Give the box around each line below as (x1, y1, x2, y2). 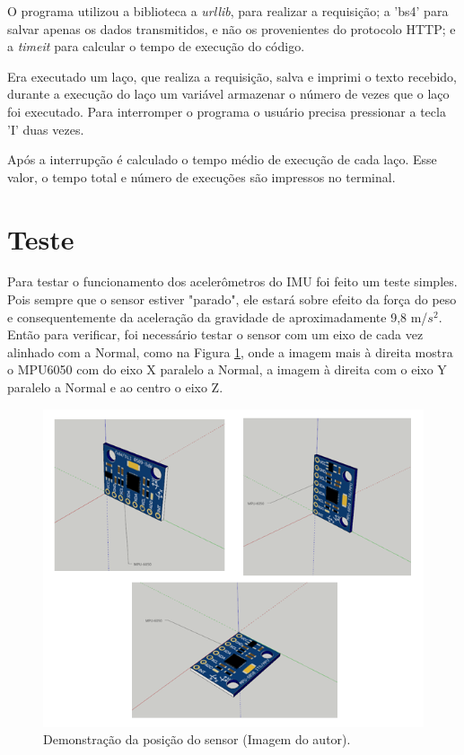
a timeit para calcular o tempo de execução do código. (7, 37, 305, 56)
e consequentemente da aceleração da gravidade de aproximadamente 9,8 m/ (7, 307, 428, 326)
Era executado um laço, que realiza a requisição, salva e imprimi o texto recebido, (7, 66, 458, 85)
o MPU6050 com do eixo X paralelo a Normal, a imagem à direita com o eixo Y (7, 360, 447, 379)
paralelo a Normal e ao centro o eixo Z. (7, 378, 223, 397)
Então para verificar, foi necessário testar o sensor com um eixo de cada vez (7, 325, 424, 344)
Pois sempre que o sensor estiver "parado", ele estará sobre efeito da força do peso (7, 290, 457, 309)
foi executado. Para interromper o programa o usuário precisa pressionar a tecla (7, 101, 446, 120)
